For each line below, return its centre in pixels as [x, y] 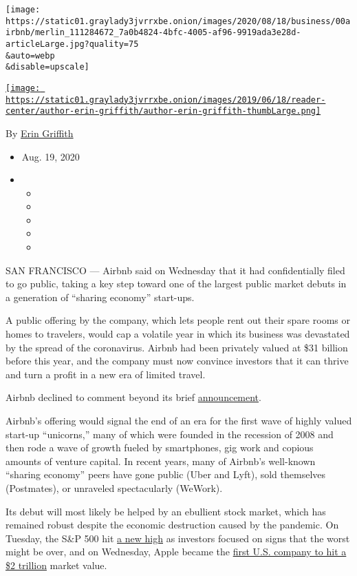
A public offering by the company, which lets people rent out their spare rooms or [178, 320]
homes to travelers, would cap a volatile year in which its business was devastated [178, 334]
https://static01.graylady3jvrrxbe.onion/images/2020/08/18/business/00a [178, 21]
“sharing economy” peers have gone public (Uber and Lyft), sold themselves [166, 474]
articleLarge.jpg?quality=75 [72, 44]
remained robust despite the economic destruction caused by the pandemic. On [172, 525]
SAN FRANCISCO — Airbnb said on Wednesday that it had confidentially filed [175, 270]
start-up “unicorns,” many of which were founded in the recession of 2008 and [170, 434]
